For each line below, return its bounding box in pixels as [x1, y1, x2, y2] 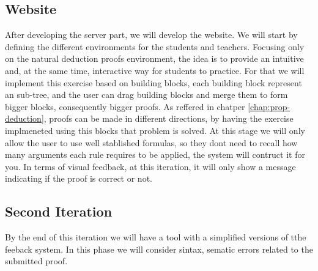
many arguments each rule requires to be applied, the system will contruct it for [5, 148, 305, 161]
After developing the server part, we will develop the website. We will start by [5, 28, 298, 41]
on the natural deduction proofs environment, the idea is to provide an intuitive [5, 52, 304, 65]
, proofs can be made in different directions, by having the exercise [43, 112, 294, 125]
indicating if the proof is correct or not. [5, 172, 152, 185]
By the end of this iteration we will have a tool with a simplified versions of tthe [5, 231, 306, 243]
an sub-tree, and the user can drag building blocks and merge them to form [5, 88, 288, 101]
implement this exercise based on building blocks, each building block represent [5, 76, 302, 89]
